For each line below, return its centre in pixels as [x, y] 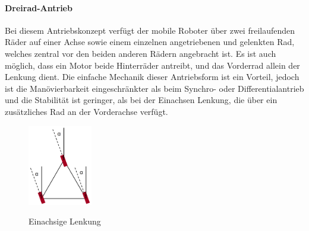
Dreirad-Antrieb [39, 7]
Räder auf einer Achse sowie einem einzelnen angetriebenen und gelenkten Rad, [150, 42]
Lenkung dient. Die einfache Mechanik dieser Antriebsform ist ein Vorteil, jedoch [152, 77]
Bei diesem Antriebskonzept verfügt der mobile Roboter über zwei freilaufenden [150, 30]
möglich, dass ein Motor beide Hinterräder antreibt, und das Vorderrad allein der [152, 65]
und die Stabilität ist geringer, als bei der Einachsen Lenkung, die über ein [141, 100]
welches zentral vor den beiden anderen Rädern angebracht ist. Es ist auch [141, 53]
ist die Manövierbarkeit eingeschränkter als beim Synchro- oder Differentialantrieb [154, 88]
